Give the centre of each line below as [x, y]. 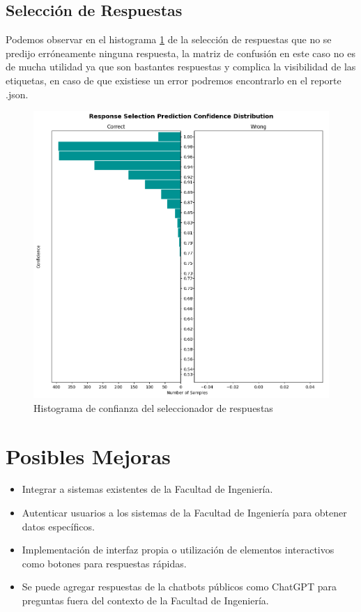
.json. [17, 94]
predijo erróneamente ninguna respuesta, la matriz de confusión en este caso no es [180, 53]
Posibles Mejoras [88, 456]
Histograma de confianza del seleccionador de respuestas [153, 407]
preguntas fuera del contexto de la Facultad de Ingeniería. [145, 600]
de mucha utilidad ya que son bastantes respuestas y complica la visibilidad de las [181, 67]
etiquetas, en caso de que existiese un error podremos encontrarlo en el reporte [174, 80]
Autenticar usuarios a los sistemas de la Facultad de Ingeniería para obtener [184, 513]
